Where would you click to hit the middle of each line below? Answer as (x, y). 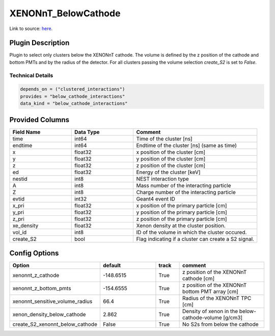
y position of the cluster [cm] (171, 159)
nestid (20, 179)
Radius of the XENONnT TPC (217, 298)
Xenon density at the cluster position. (181, 226)
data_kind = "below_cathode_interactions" (74, 104)
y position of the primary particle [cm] (182, 212)
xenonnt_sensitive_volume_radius (52, 301)
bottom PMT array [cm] (211, 292)
